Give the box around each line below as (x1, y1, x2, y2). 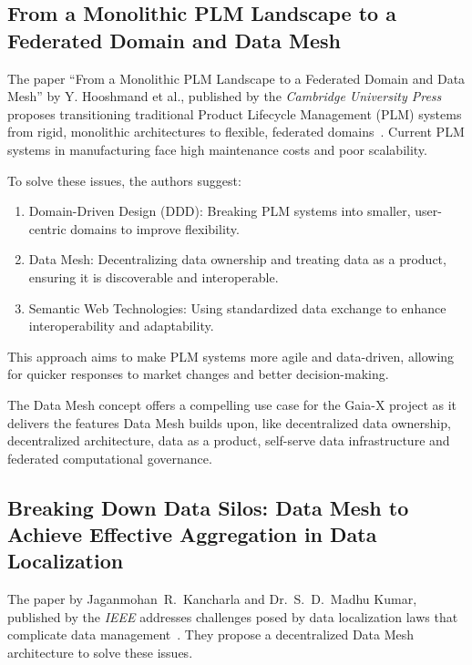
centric (28, 219, 67, 238)
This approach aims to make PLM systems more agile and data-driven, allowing (7, 346, 455, 365)
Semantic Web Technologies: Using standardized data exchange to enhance (28, 298, 446, 317)
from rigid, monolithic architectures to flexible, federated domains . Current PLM (7, 122, 465, 141)
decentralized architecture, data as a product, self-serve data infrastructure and (7, 431, 450, 450)
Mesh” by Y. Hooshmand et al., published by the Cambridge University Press (7, 87, 442, 106)
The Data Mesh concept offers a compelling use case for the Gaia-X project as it (7, 394, 457, 414)
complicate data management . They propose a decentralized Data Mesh (7, 625, 415, 644)
